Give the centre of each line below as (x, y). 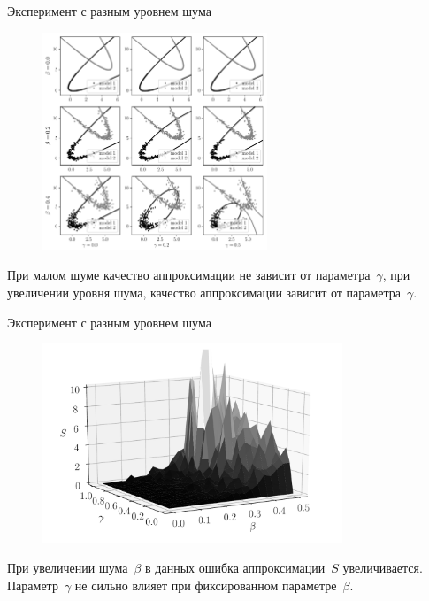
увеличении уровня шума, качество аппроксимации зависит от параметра (204, 292)
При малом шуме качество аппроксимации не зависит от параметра (189, 275)
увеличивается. (383, 567)
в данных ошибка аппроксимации (235, 567)
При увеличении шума (68, 567)
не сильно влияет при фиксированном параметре (206, 585)
